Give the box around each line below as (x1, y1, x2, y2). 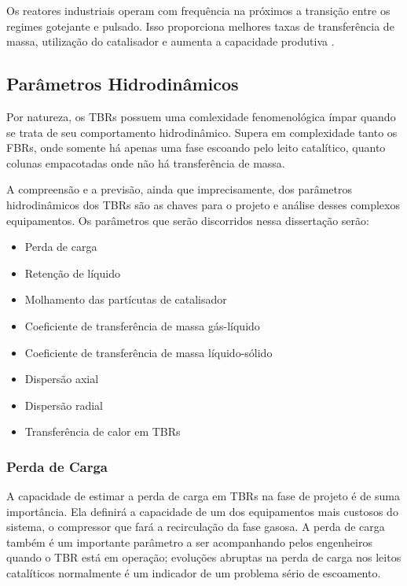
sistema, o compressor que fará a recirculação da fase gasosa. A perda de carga (6, 518, 385, 535)
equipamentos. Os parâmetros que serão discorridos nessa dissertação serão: (6, 212, 369, 228)
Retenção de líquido (24, 264, 120, 281)
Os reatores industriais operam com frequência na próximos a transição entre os (6, 2, 390, 18)
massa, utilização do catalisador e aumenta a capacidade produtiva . (6, 33, 335, 50)
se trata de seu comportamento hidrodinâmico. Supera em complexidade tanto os (6, 123, 398, 140)
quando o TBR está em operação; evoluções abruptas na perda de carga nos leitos (6, 549, 401, 566)
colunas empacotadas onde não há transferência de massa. (6, 154, 285, 171)
